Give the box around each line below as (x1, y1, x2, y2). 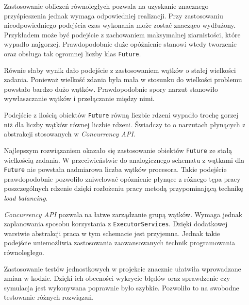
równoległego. (4, 247, 44, 257)
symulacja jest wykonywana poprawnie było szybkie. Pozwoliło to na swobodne (4, 282, 239, 292)
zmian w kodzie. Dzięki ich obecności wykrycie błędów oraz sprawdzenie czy (4, 273, 230, 283)
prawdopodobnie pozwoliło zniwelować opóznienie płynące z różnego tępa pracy (4, 173, 241, 184)
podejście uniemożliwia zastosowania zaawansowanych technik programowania (4, 237, 235, 248)
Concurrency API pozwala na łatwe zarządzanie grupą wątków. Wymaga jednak (4, 209, 243, 219)
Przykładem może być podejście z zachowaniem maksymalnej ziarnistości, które (4, 29, 241, 39)
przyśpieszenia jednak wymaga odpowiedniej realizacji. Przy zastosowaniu (4, 10, 223, 20)
